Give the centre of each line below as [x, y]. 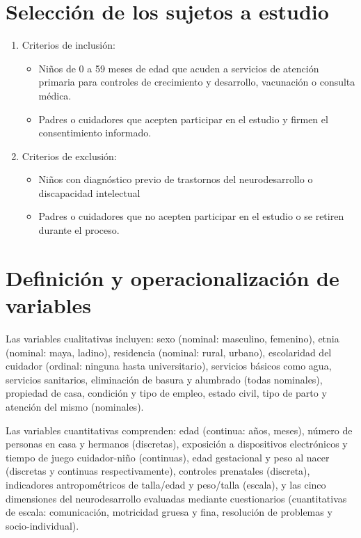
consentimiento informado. [95, 133]
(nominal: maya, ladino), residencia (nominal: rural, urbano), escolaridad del [169, 352]
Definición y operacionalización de [173, 277]
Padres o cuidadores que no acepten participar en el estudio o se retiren [191, 216]
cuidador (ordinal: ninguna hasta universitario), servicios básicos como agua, [169, 366]
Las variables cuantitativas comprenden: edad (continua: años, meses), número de [179, 430]
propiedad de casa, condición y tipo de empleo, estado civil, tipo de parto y [166, 393]
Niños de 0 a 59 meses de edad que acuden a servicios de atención [179, 68]
